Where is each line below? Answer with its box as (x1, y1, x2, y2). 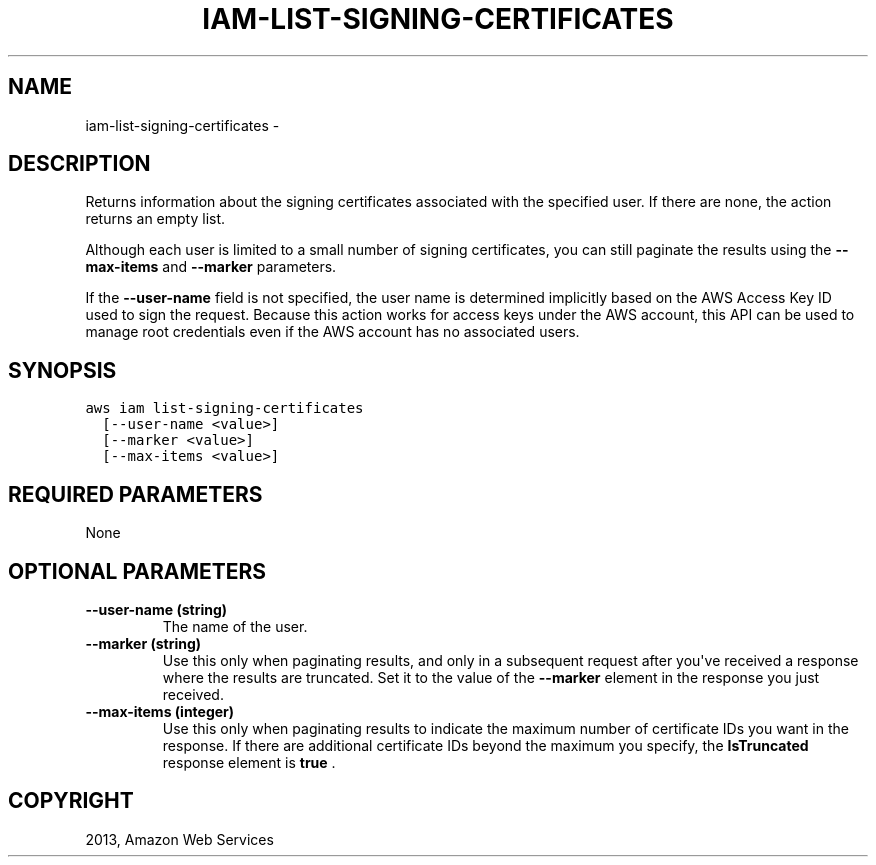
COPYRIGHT (8, 788, 134, 814)
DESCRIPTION (8, 151, 151, 177)
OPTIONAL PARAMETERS (8, 558, 267, 584)
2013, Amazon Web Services (85, 830, 274, 848)
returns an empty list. (85, 210, 226, 228)
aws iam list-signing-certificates (85, 400, 364, 417)
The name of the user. (162, 617, 308, 635)
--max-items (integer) (85, 702, 235, 720)
